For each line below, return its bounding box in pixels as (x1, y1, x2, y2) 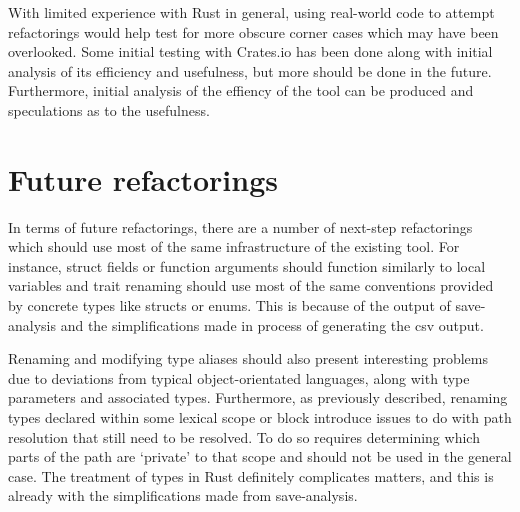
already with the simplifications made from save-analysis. (8, 485, 358, 506)
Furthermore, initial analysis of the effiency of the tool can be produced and (8, 80, 474, 101)
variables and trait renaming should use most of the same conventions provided (8, 275, 494, 296)
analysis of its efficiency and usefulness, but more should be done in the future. (8, 60, 492, 81)
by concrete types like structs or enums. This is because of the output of (8, 295, 451, 316)
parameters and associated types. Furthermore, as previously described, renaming (8, 387, 508, 408)
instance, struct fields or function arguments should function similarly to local (8, 255, 486, 276)
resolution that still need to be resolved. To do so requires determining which (8, 426, 480, 447)
